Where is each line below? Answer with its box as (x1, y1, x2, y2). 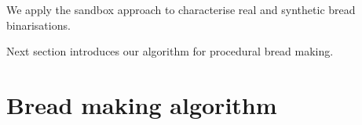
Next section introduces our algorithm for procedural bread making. (6, 43, 334, 59)
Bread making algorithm (6, 88, 277, 120)
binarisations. (6, 16, 71, 33)
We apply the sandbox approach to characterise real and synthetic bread (6, 2, 356, 17)
